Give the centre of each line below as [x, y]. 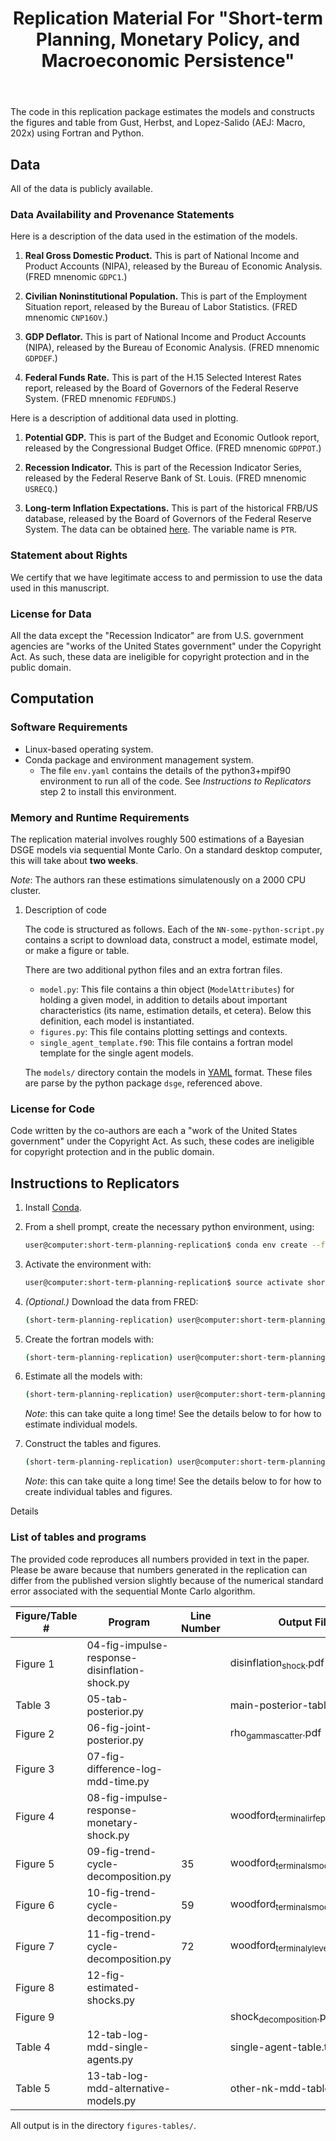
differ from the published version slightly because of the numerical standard [167, 1580]
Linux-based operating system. [89, 749]
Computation [52, 698]
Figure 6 [35, 1905]
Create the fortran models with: [89, 1339]
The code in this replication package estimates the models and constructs [162, 112]
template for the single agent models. [116, 1053]
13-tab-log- [118, 2075]
